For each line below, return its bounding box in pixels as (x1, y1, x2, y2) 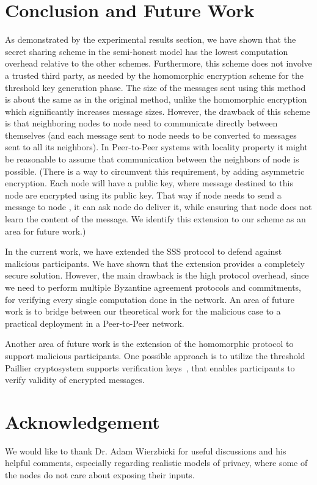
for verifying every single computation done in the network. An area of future (5, 293, 295, 305)
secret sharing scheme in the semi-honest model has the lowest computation (5, 45, 288, 57)
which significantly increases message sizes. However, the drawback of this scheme (5, 104, 310, 117)
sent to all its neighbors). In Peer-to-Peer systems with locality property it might (5, 140, 308, 153)
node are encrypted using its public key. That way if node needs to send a (5, 188, 282, 201)
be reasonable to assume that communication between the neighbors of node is (5, 153, 299, 166)
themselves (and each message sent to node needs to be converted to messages (5, 128, 297, 141)
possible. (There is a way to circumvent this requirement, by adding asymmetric (5, 164, 305, 177)
